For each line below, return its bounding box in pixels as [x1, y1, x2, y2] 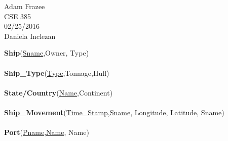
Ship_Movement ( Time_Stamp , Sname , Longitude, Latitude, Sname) [4, 107, 224, 117]
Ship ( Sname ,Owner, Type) [4, 48, 89, 58]
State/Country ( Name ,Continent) [4, 87, 113, 98]
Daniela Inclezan [4, 30, 56, 41]
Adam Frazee [4, 1, 45, 11]
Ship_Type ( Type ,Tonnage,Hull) [4, 67, 109, 78]
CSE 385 [4, 11, 31, 21]
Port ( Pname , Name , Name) [4, 127, 89, 137]
